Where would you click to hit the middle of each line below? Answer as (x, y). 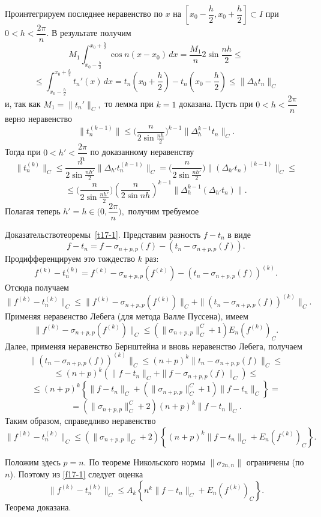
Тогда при (23, 152)
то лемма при (129, 104)
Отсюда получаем (37, 287)
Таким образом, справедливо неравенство (80, 421)
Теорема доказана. (38, 506)
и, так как (23, 104)
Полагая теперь (33, 211)
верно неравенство (38, 119)
